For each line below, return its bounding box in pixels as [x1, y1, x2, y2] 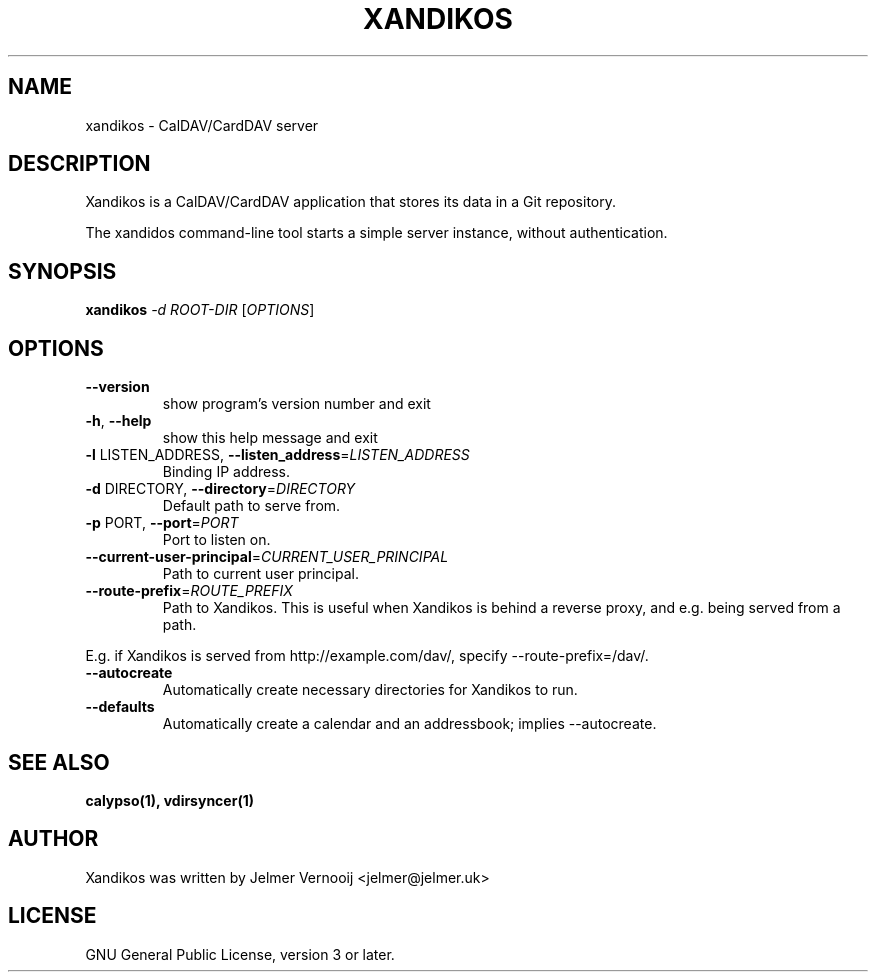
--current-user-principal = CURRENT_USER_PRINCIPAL [85, 548, 449, 566]
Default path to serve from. [162, 497, 341, 515]
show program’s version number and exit [162, 395, 431, 413]
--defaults [85, 698, 155, 716]
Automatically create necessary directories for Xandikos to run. [162, 681, 578, 699]
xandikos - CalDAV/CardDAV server [85, 116, 319, 134]
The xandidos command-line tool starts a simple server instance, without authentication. [85, 224, 668, 242]
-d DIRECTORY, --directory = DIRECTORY [85, 480, 356, 498]
